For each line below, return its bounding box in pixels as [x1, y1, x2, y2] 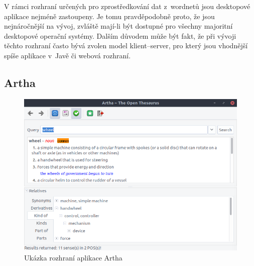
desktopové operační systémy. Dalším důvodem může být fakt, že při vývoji [4, 30, 236, 41]
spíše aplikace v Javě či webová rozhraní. [4, 50, 131, 60]
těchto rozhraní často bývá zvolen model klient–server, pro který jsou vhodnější [4, 40, 248, 51]
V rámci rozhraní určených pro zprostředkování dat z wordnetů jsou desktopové [4, 1, 250, 11]
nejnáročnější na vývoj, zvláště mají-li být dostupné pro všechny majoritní [4, 21, 233, 31]
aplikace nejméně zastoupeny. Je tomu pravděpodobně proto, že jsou [4, 11, 215, 21]
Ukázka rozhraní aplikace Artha [24, 252, 122, 262]
